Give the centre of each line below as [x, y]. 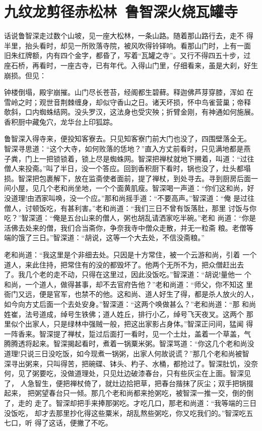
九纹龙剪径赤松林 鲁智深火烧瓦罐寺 [121, 11]
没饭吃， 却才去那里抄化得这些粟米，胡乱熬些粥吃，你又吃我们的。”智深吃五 [129, 413]
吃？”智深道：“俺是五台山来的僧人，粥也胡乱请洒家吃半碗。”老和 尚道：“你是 [130, 218]
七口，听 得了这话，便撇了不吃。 [58, 423]
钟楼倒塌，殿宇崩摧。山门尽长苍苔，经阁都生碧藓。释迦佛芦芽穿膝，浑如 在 [129, 92]
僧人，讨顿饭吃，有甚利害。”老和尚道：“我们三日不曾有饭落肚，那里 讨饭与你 [130, 208]
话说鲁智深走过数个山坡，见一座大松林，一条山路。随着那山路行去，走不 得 [129, 36]
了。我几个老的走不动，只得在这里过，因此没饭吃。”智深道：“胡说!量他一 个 [128, 274]
